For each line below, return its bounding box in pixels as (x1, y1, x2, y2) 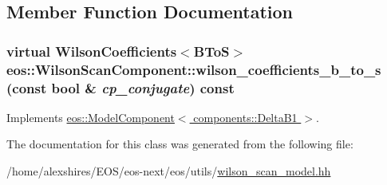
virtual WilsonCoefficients (6, 41, 177, 61)
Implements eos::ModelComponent (6, 108, 175, 125)
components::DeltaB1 (193, 108, 298, 125)
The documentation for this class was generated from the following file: (6, 136, 353, 152)
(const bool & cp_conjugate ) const (6, 77, 235, 97)
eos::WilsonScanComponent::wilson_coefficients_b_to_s (6, 59, 381, 79)
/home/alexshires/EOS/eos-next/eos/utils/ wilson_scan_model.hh (6, 163, 331, 179)
